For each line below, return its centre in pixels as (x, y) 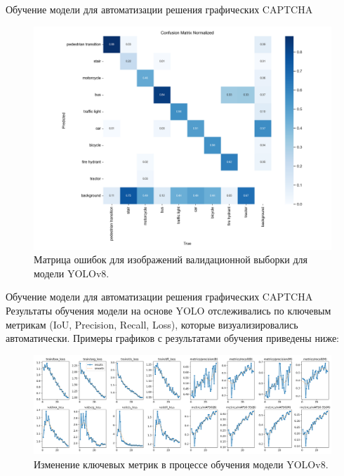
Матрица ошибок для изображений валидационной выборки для (171, 259)
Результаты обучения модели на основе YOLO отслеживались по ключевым (168, 310)
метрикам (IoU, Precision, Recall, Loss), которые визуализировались (152, 324)
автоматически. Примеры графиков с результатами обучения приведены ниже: (172, 338)
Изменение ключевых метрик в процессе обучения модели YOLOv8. (181, 464)
